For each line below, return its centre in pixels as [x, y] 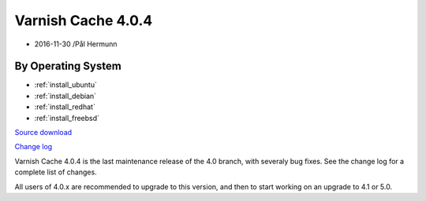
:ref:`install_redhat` [65, 107]
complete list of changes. [56, 172]
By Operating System [68, 66]
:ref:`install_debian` [65, 96]
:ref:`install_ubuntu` [66, 85]
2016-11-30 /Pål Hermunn [76, 44]
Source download [43, 133]
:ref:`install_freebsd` [67, 118]
